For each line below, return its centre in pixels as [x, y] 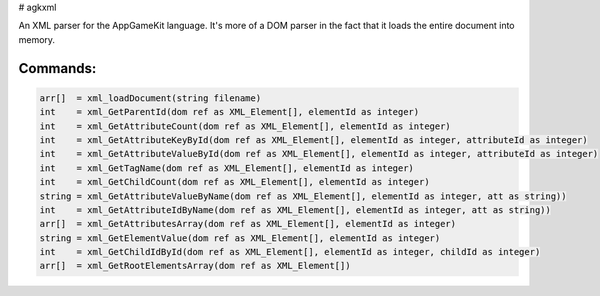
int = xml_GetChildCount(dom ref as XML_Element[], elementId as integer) [234, 182]
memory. [36, 39]
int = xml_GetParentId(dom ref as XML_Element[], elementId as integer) [229, 112]
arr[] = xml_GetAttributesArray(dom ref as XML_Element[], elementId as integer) [248, 224]
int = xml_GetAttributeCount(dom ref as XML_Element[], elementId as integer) [245, 126]
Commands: [57, 68]
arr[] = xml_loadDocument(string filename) [150, 98]
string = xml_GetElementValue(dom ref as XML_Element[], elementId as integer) [240, 238]
